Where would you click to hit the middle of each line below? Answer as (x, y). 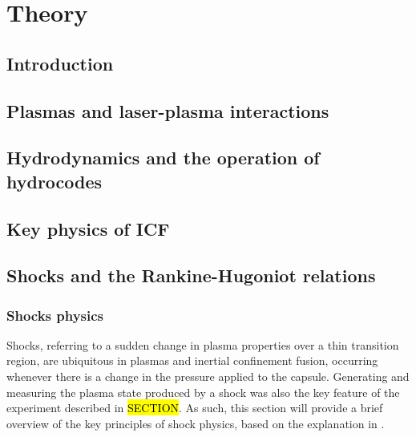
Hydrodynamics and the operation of (163, 158)
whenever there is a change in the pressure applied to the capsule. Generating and (208, 376)
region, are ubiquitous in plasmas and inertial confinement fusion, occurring (192, 360)
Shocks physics (55, 315)
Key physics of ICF (88, 228)
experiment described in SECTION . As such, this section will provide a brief (195, 408)
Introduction (60, 63)
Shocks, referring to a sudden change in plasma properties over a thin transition (203, 344)
